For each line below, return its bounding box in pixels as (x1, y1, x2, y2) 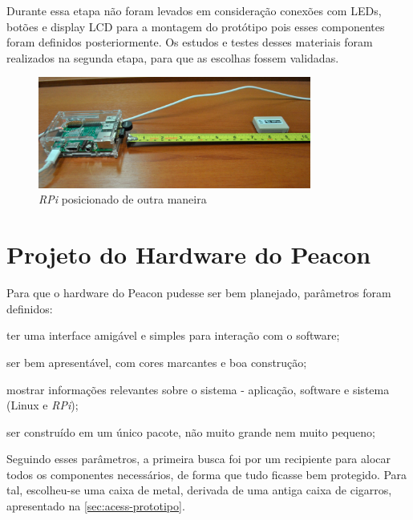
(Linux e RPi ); (6, 397, 79, 413)
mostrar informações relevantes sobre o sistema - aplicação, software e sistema (6, 381, 390, 397)
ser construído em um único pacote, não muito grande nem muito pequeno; (6, 423, 375, 440)
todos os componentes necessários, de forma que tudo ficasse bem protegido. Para (6, 466, 407, 482)
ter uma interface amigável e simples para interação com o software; (6, 327, 340, 344)
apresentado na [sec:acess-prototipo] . (6, 498, 185, 514)
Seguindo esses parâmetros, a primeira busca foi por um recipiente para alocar (6, 450, 391, 467)
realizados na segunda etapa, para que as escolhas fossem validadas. (6, 49, 339, 66)
